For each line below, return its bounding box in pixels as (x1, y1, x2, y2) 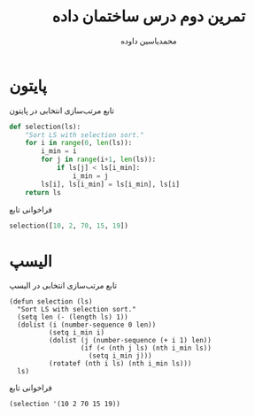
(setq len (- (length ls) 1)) (17, 312, 128, 322)
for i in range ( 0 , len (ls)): (25, 139, 133, 148)
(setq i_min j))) (88, 351, 152, 360)
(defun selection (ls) (9, 297, 93, 306)
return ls (25, 188, 62, 196)
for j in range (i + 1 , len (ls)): (41, 155, 157, 165)
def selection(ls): (9, 122, 81, 131)
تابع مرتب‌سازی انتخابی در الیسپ (9, 281, 118, 291)
